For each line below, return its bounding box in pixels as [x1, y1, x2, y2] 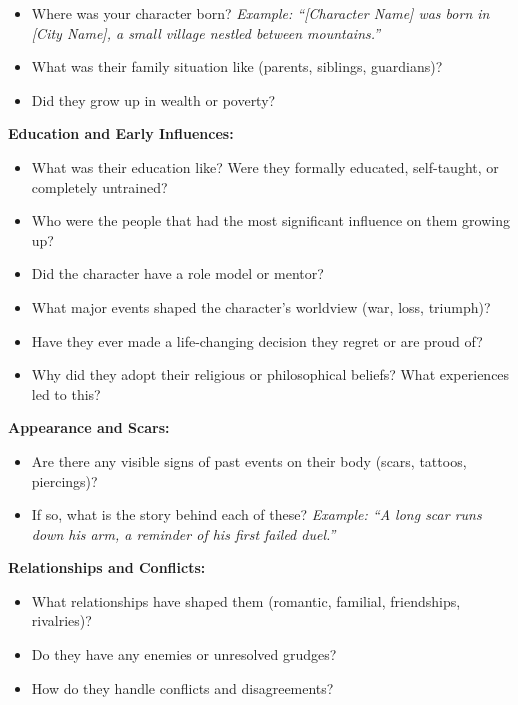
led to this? [31, 383, 101, 404]
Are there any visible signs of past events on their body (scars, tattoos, [31, 450, 467, 471]
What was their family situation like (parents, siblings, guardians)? [31, 56, 443, 77]
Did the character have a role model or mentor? [31, 263, 324, 284]
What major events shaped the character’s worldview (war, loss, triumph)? [31, 296, 491, 317]
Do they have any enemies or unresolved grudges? [31, 644, 337, 665]
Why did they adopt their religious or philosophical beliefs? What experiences [31, 364, 510, 385]
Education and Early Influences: [8, 123, 234, 144]
